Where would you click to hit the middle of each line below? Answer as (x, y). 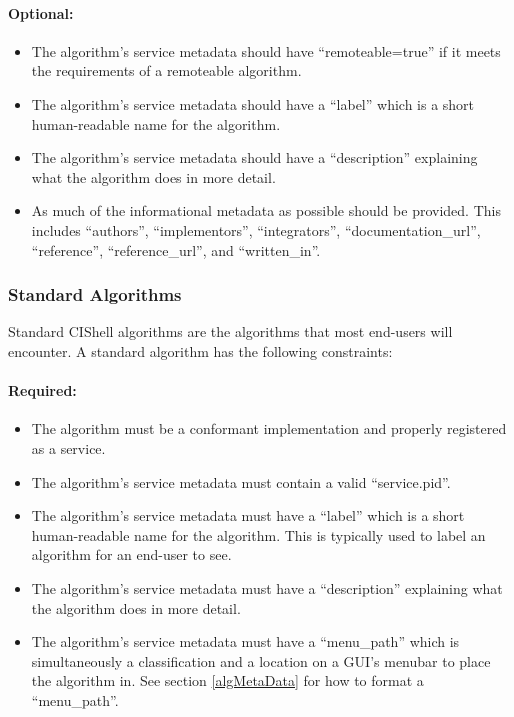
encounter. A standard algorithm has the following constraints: (200, 350)
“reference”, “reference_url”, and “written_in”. (176, 249)
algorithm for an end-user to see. (131, 554)
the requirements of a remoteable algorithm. (166, 70)
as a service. (68, 447)
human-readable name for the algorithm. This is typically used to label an (258, 534)
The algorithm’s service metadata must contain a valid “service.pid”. (241, 481)
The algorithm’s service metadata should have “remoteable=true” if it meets (266, 50)
